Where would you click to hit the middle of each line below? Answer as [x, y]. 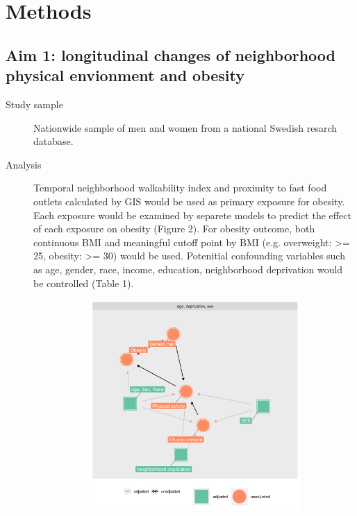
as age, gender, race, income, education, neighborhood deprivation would [188, 269]
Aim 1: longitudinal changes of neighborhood [171, 54]
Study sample [34, 104]
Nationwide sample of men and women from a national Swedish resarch [185, 127]
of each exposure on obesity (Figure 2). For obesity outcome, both [174, 229]
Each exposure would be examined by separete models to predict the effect [192, 215]
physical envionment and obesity [125, 75]
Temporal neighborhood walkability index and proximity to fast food [180, 188]
